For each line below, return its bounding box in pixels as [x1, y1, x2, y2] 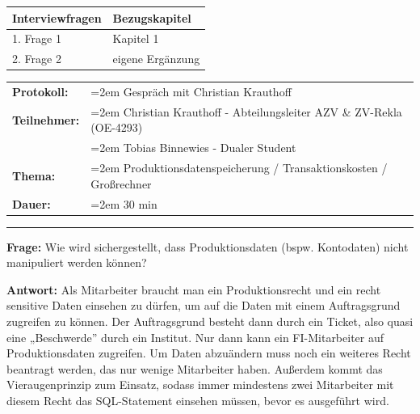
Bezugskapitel [112, 9, 191, 26]
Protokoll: [12, 83, 69, 100]
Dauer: [12, 195, 51, 212]
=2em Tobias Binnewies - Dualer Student [90, 139, 296, 156]
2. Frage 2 [12, 50, 61, 67]
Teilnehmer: [12, 111, 80, 128]
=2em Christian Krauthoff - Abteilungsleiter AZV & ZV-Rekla [90, 103, 402, 120]
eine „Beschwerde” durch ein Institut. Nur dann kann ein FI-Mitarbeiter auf [6, 328, 384, 345]
